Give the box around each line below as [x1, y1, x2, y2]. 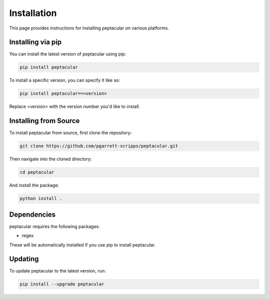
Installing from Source [9, 116, 80, 125]
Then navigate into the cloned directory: [9, 156, 92, 162]
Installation [9, 7, 57, 18]
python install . [19, 195, 62, 201]
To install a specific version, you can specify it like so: [9, 77, 120, 83]
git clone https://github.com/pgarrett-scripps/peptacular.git [19, 143, 178, 149]
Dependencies [9, 210, 56, 218]
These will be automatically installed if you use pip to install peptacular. [9, 241, 156, 247]
